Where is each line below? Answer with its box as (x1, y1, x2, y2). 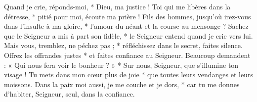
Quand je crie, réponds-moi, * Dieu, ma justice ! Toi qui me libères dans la (4, 1, 231, 11)
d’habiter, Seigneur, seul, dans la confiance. (4, 89, 135, 99)
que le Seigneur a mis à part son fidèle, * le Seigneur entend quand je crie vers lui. (4, 30, 253, 41)
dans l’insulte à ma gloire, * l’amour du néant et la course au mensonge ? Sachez (4, 21, 249, 31)
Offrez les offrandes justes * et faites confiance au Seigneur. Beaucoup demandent (4, 50, 251, 60)
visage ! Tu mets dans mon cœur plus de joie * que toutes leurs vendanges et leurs (4, 69, 253, 80)
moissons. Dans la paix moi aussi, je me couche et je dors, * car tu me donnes (4, 79, 240, 89)
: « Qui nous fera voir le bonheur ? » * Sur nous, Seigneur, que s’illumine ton (4, 59, 239, 70)
